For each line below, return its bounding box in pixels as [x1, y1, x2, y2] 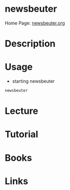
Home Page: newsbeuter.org [5, 20, 65, 26]
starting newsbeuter [12, 78, 55, 84]
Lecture [5, 105, 39, 117]
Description [5, 38, 56, 50]
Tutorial [5, 129, 39, 140]
